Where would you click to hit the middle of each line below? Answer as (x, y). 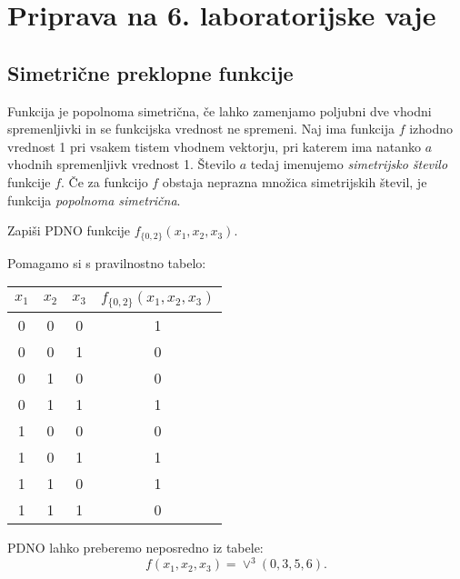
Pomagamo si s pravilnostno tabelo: (107, 262)
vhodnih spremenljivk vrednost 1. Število (122, 164)
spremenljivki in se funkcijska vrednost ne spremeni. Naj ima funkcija (201, 129)
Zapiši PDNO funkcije (69, 230)
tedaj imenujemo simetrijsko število (349, 164)
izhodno (431, 129)
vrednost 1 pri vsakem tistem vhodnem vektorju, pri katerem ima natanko (215, 146)
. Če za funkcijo (105, 181)
